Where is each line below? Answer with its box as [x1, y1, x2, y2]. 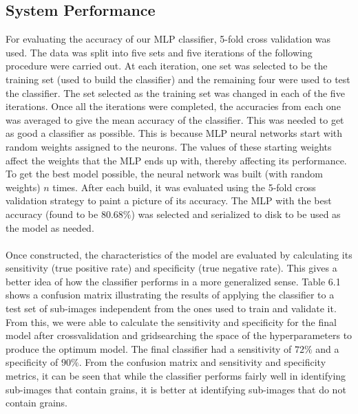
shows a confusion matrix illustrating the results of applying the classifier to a [6, 287, 335, 302]
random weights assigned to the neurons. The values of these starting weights [6, 139, 332, 153]
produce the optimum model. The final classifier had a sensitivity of [6, 341, 292, 356]
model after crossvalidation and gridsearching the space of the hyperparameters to [6, 328, 352, 342]
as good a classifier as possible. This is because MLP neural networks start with [6, 126, 343, 140]
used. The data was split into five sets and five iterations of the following [6, 45, 313, 59]
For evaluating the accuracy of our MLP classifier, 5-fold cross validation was [6, 32, 331, 46]
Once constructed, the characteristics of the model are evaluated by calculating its [6, 247, 352, 261]
